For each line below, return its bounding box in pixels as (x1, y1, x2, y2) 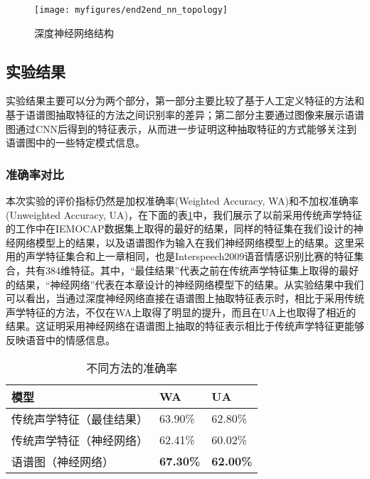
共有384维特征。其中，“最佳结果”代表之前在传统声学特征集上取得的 (25, 263, 339, 278)
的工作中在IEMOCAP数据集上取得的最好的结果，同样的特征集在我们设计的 (6, 221, 354, 236)
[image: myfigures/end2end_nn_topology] (34, 5, 228, 15)
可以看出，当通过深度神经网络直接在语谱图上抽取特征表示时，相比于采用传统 (6, 291, 364, 306)
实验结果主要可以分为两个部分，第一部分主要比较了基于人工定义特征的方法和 (6, 93, 364, 108)
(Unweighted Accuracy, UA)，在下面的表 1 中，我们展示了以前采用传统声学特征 (6, 207, 362, 222)
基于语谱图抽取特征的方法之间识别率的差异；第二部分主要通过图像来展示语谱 (6, 107, 364, 122)
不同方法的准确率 (86, 359, 178, 376)
